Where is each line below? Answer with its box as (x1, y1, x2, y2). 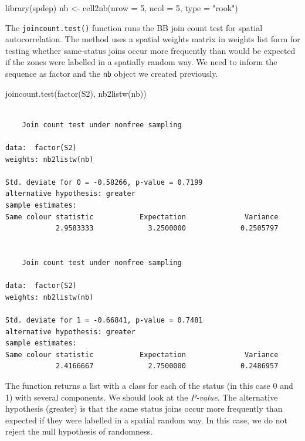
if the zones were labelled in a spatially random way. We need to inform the (5, 56, 277, 68)
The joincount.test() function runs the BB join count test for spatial (5, 21, 263, 33)
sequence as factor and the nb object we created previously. (5, 67, 218, 80)
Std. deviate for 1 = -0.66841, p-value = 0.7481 (5, 316, 203, 324)
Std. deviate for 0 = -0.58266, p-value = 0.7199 (5, 178, 203, 186)
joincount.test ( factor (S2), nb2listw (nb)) (5, 87, 147, 99)
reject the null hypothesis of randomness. (5, 425, 152, 437)
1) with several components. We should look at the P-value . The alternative (5, 391, 278, 403)
